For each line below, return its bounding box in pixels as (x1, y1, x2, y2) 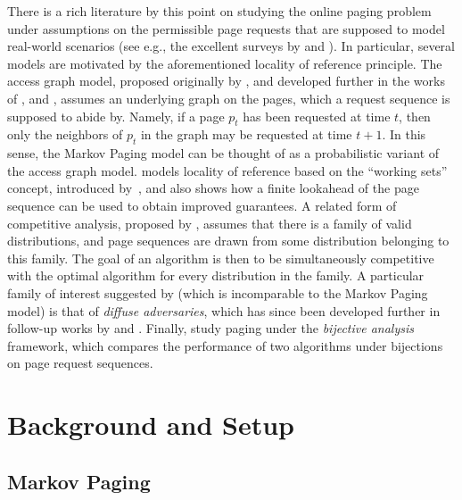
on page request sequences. (7, 354, 153, 372)
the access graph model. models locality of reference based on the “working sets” (7, 161, 448, 179)
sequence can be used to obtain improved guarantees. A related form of (7, 196, 397, 214)
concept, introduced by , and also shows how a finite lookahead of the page (7, 179, 419, 197)
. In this (382, 125, 426, 144)
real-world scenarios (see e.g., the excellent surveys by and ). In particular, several (7, 37, 455, 55)
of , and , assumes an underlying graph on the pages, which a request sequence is (7, 88, 450, 107)
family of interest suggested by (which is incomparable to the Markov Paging (7, 283, 428, 302)
